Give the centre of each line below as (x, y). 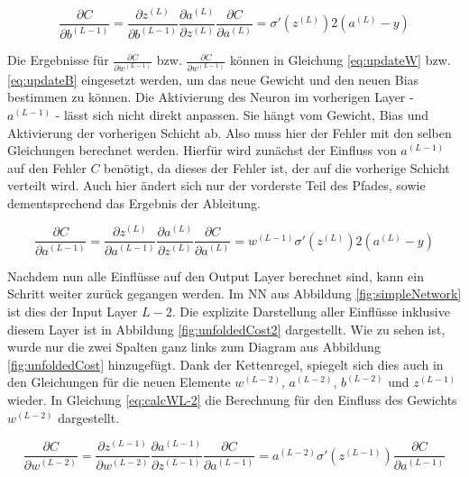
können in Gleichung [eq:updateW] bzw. (340, 60)
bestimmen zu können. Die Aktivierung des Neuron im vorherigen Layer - (211, 97)
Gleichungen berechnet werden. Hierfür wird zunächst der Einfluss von (202, 150)
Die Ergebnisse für (58, 60)
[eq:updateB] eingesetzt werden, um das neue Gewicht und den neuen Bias (213, 79)
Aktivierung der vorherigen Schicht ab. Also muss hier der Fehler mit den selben (230, 132)
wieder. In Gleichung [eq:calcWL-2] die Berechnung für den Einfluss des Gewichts (232, 400)
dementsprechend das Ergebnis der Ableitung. (134, 202)
